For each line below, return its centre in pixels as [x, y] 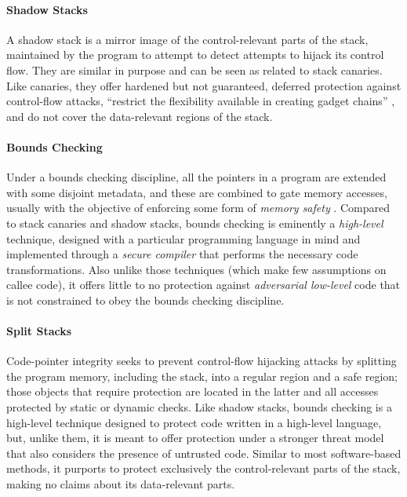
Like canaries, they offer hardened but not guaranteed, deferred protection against [204, 85]
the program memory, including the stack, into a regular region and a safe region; [202, 376]
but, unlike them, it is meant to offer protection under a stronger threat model [195, 438]
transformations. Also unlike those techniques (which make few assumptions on [196, 269]
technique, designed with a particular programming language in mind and [184, 238]
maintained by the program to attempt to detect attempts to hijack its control [195, 55]
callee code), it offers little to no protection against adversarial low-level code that [203, 285]
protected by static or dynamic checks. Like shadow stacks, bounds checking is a [199, 407]
